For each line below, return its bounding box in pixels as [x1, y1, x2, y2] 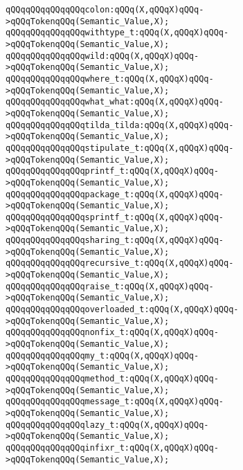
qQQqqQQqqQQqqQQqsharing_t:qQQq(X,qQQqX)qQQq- [6, 235, 224, 246]
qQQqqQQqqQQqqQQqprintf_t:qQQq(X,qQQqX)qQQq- [6, 166, 219, 177]
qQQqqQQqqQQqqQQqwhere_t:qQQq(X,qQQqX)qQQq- [6, 73, 214, 84]
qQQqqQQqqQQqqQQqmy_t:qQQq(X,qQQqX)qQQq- [6, 350, 199, 361]
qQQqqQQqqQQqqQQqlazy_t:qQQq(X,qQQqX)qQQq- [6, 419, 209, 430]
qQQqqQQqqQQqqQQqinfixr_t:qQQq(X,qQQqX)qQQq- [6, 442, 219, 453]
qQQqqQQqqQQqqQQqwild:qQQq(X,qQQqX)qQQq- [6, 51, 199, 61]
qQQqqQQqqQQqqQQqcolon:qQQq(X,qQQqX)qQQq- [6, 5, 204, 15]
